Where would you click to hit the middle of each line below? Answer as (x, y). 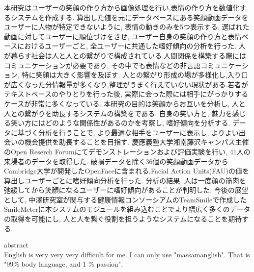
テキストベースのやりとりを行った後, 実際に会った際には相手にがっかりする (126, 94)
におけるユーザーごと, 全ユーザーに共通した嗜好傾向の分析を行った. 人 (131, 46)
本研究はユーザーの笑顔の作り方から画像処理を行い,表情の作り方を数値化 (122, 7)
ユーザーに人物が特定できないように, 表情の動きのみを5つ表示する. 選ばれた (127, 27)
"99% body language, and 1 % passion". (64, 264)
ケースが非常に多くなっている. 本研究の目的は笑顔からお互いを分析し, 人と (125, 103)
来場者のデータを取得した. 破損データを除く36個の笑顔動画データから (116, 161)
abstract (16, 245)
